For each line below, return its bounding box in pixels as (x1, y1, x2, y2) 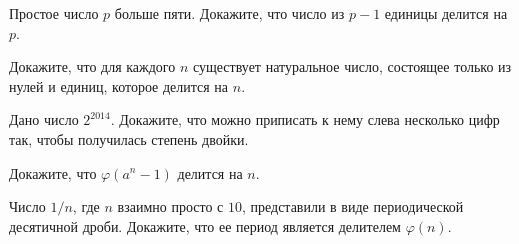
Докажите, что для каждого (9, 56, 176, 77)
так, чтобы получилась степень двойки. (9, 128, 249, 149)
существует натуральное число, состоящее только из (192, 56, 512, 77)
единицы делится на (384, 3, 508, 23)
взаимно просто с (117, 196, 224, 217)
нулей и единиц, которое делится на (9, 75, 229, 96)
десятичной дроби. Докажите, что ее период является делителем (9, 215, 401, 236)
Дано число (9, 109, 79, 130)
